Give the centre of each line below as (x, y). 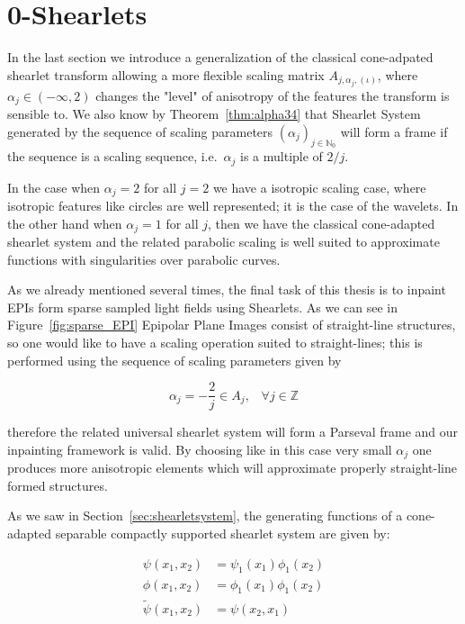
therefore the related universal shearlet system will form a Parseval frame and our (233, 432)
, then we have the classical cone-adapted (322, 223)
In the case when (54, 187)
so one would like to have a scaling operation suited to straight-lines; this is (215, 342)
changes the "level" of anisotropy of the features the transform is (273, 95)
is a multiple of (282, 156)
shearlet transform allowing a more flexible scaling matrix (166, 74)
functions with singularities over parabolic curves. (144, 259)
